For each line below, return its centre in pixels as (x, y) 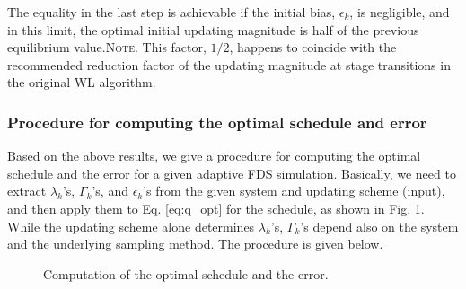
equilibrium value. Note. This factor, (107, 47)
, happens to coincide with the (313, 47)
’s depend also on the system (379, 226)
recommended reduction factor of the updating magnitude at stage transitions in (229, 64)
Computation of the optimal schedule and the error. (186, 273)
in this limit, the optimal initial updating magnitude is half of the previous (213, 29)
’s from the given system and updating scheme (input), (294, 191)
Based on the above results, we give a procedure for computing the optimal (214, 156)
